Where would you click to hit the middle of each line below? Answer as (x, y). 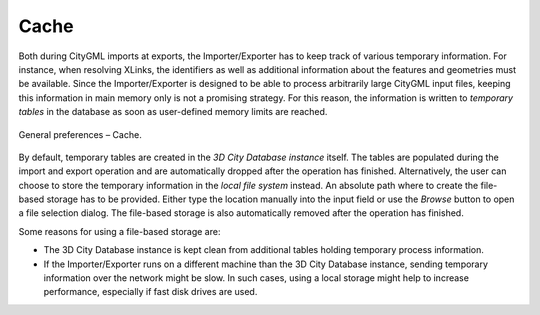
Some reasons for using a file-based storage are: (119, 231)
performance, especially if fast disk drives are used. (150, 292)
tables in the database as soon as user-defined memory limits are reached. (173, 112)
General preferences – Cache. (80, 134)
